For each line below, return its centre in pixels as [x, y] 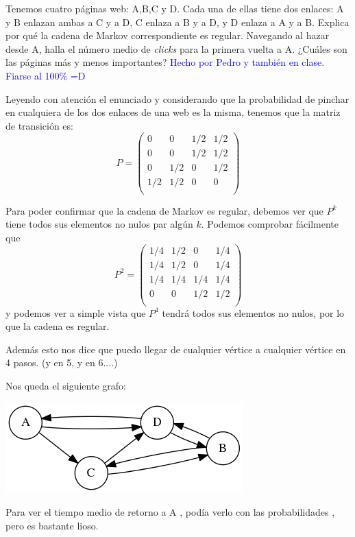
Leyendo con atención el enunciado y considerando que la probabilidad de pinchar [177, 98]
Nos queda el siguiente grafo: [66, 385]
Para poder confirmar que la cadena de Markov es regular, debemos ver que [164, 210]
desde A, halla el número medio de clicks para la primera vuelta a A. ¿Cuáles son [176, 48]
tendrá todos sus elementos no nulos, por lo [253, 312]
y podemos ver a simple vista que [76, 312]
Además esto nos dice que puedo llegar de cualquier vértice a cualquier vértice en [176, 349]
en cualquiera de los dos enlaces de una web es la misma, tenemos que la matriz [173, 112]
